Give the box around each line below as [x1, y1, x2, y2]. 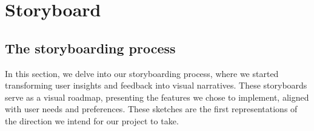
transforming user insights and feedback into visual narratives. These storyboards [5, 79, 307, 92]
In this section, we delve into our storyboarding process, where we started [5, 67, 279, 79]
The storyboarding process [5, 38, 176, 57]
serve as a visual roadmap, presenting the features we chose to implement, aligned [5, 90, 309, 103]
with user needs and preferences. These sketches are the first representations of [5, 102, 298, 115]
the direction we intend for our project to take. [5, 114, 179, 127]
